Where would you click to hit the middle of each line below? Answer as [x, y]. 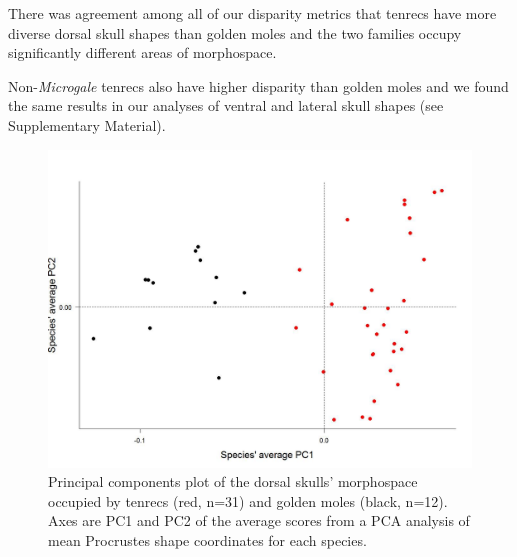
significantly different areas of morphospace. [142, 52]
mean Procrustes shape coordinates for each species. [207, 539]
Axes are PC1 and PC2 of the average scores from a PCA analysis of [259, 520]
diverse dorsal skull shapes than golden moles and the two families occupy [235, 32]
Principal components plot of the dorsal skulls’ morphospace [233, 481]
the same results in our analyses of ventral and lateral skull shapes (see [226, 105]
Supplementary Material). [87, 124]
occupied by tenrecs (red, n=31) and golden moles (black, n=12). [248, 500]
